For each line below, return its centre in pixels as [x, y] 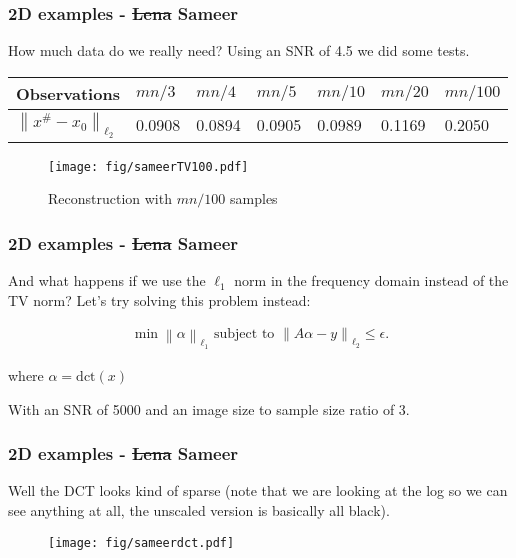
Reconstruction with [110, 198]
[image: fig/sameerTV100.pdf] [148, 166]
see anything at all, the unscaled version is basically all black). [199, 509]
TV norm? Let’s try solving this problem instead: [159, 299]
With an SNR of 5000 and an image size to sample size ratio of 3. [209, 408]
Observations [68, 93]
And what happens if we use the [107, 280]
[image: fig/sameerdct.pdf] [141, 542]
